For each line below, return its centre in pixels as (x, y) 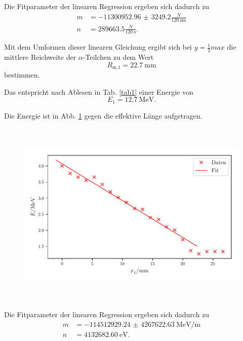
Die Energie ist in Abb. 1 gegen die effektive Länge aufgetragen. (103, 115)
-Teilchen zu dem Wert (118, 57)
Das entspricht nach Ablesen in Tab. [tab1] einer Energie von (99, 91)
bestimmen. (22, 75)
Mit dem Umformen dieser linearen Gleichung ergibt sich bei (98, 47)
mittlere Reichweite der (40, 57)
